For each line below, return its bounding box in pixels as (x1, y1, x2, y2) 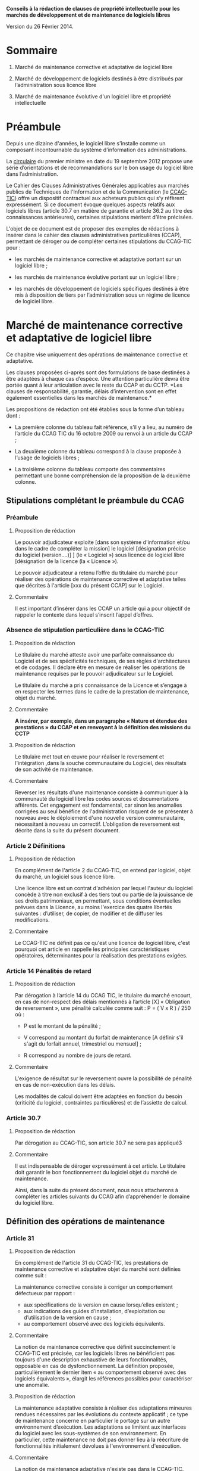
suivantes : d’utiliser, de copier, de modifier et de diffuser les (14, 910, 163, 917)
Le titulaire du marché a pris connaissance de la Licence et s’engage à (14, 682, 187, 689)
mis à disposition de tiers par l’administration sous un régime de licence (14, 291, 190, 298)
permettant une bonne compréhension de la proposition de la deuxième (14, 472, 191, 479)
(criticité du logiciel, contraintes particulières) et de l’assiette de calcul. (14, 1099, 188, 1106)
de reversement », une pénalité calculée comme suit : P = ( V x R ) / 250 (14, 1004, 191, 1012)
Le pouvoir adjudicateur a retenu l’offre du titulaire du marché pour (14, 569, 178, 576)
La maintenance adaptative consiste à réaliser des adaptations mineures (14, 1404, 192, 1411)
